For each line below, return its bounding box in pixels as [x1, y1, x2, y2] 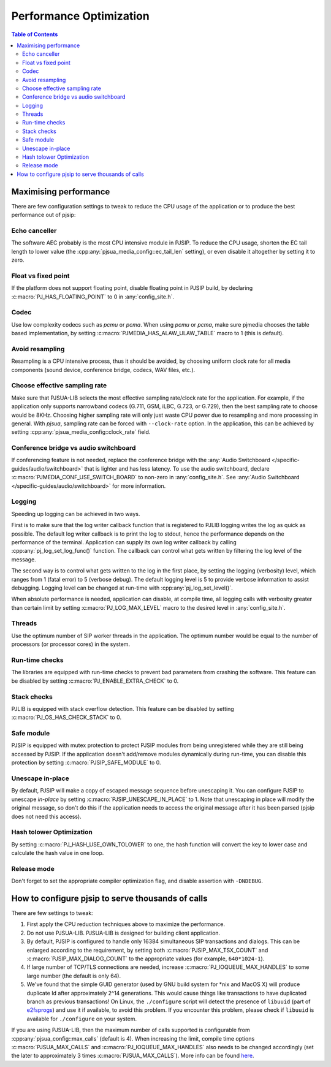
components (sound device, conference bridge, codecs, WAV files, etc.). [11, 366, 196, 373]
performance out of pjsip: [11, 211, 76, 219]
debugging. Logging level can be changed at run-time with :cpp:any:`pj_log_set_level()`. [11, 584, 233, 591]
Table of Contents [11, 31, 58, 38]
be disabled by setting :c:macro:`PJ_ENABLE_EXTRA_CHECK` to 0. [11, 677, 179, 685]
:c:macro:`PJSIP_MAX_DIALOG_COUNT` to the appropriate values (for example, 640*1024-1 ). [26, 955, 265, 962]
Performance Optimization [11, 9, 150, 23]
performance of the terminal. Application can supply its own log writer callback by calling [11, 538, 237, 545]
